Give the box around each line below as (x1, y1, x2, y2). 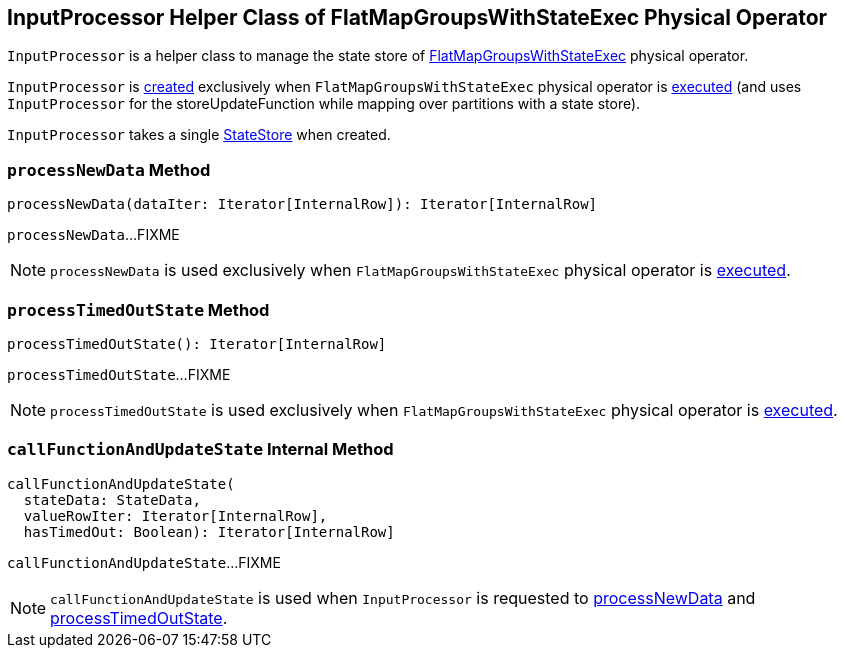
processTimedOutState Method (7, 299, 270, 320)
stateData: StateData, (23, 491, 201, 508)
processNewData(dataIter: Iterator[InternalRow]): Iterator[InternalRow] (7, 196, 598, 213)
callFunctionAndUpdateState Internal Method (7, 439, 394, 460)
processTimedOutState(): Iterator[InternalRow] (7, 335, 387, 352)
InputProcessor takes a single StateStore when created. (7, 126, 391, 144)
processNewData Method (7, 159, 211, 180)
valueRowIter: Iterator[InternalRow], (23, 507, 328, 524)
